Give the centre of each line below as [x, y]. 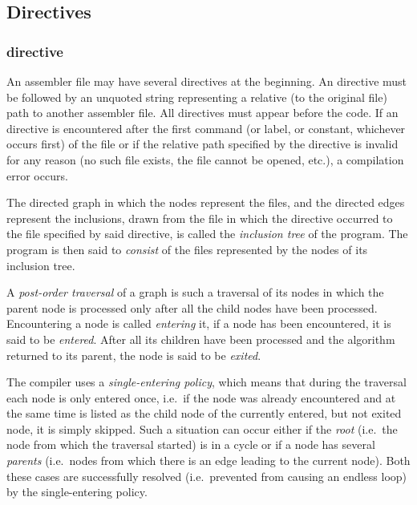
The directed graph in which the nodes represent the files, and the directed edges [206, 202]
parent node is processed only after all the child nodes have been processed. [192, 307]
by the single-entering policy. [77, 492]
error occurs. [37, 175]
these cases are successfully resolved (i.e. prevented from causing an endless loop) [207, 476]
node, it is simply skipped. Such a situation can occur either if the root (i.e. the [202, 428]
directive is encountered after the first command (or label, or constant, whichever [206, 128]
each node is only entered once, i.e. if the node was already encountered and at [201, 397]
